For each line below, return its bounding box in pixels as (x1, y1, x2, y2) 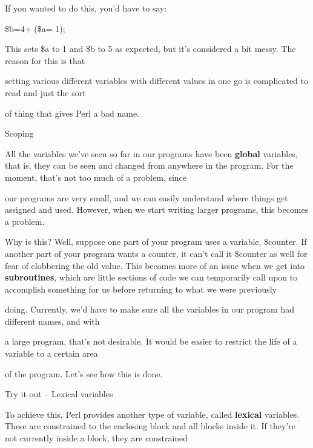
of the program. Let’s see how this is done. (5, 367, 163, 380)
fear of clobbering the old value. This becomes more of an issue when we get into (5, 259, 305, 271)
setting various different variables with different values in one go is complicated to (5, 74, 309, 87)
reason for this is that (5, 54, 85, 67)
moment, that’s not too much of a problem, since (5, 170, 187, 183)
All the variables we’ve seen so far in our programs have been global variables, (5, 147, 298, 160)
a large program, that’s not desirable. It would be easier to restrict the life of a (5, 335, 297, 348)
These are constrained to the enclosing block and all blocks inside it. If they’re (5, 420, 295, 432)
